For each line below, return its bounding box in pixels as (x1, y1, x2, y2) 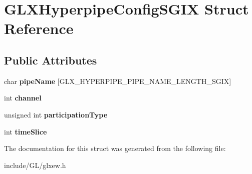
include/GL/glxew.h (4, 159, 66, 170)
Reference (4, 18, 74, 38)
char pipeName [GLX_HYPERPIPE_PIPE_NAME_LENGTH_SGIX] (4, 75, 231, 86)
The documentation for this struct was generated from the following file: (4, 143, 226, 153)
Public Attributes (4, 52, 97, 67)
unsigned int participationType (4, 109, 108, 119)
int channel (4, 92, 42, 103)
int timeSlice (4, 126, 47, 136)
